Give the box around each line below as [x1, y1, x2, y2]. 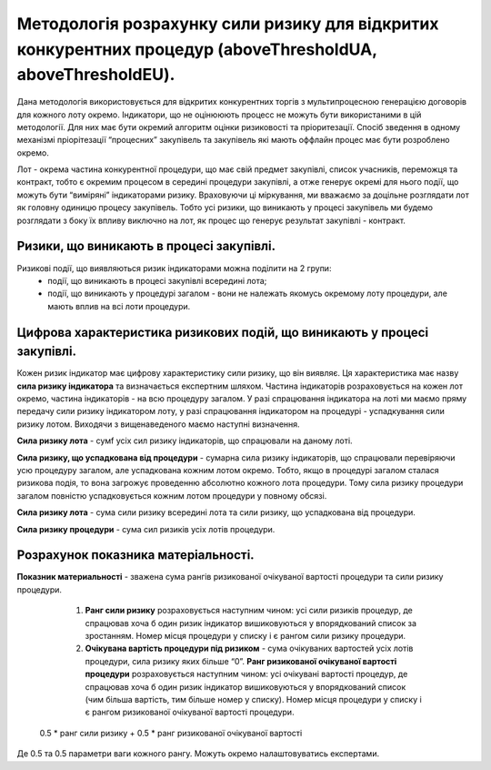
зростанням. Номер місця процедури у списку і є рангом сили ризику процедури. [85, 631, 406, 641]
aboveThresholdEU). [16, 65, 175, 86]
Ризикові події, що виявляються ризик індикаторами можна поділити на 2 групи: [16, 262, 332, 273]
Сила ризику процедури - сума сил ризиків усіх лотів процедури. [16, 523, 276, 534]
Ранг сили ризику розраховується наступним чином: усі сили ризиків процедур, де [85, 605, 413, 616]
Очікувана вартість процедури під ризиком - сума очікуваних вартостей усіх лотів [85, 643, 414, 654]
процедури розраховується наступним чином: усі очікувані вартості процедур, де [85, 669, 408, 680]
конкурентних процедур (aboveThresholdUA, [16, 39, 377, 59]
